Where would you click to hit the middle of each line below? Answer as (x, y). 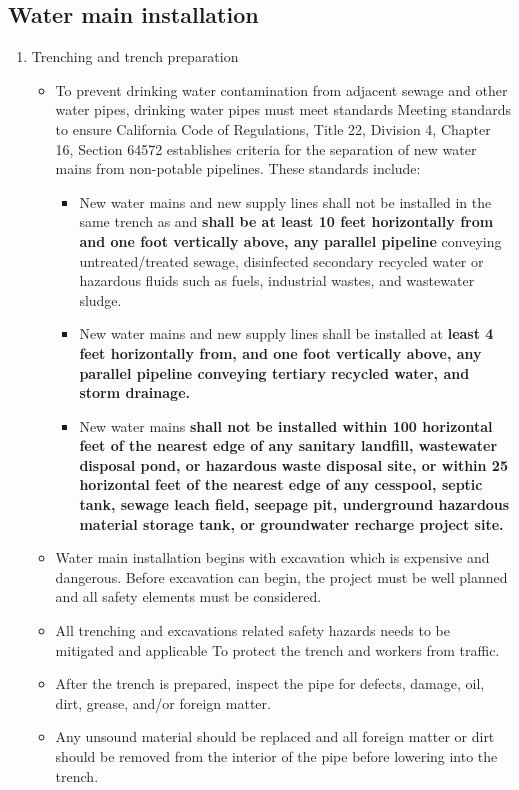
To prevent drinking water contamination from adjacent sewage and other (281, 89)
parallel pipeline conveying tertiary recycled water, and (274, 372)
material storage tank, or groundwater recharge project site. (291, 523)
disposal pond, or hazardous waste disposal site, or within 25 (293, 464)
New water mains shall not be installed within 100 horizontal (286, 425)
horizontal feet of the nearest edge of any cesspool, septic (281, 484)
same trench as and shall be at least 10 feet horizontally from (286, 221)
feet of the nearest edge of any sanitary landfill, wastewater (288, 445)
